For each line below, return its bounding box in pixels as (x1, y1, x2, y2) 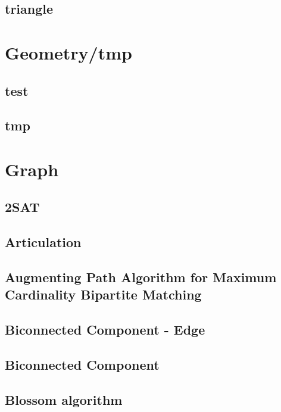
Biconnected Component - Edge (5, 320, 205, 339)
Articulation (5, 233, 82, 251)
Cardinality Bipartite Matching (5, 285, 202, 304)
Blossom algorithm (5, 390, 123, 408)
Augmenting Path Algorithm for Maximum (5, 268, 277, 286)
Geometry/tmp (5, 40, 132, 64)
